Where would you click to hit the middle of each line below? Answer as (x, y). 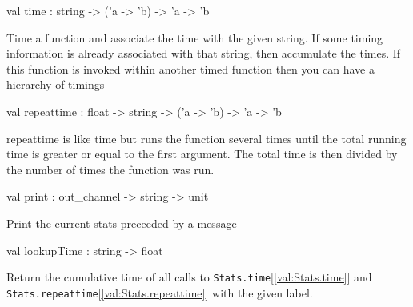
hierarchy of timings (56, 84)
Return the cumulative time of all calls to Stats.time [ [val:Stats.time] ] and (189, 277)
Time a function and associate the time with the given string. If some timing (195, 37)
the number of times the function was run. (110, 169)
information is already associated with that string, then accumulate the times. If (204, 53)
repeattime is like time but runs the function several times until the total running (206, 138)
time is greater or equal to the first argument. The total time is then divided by (202, 154)
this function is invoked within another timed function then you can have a (190, 68)
